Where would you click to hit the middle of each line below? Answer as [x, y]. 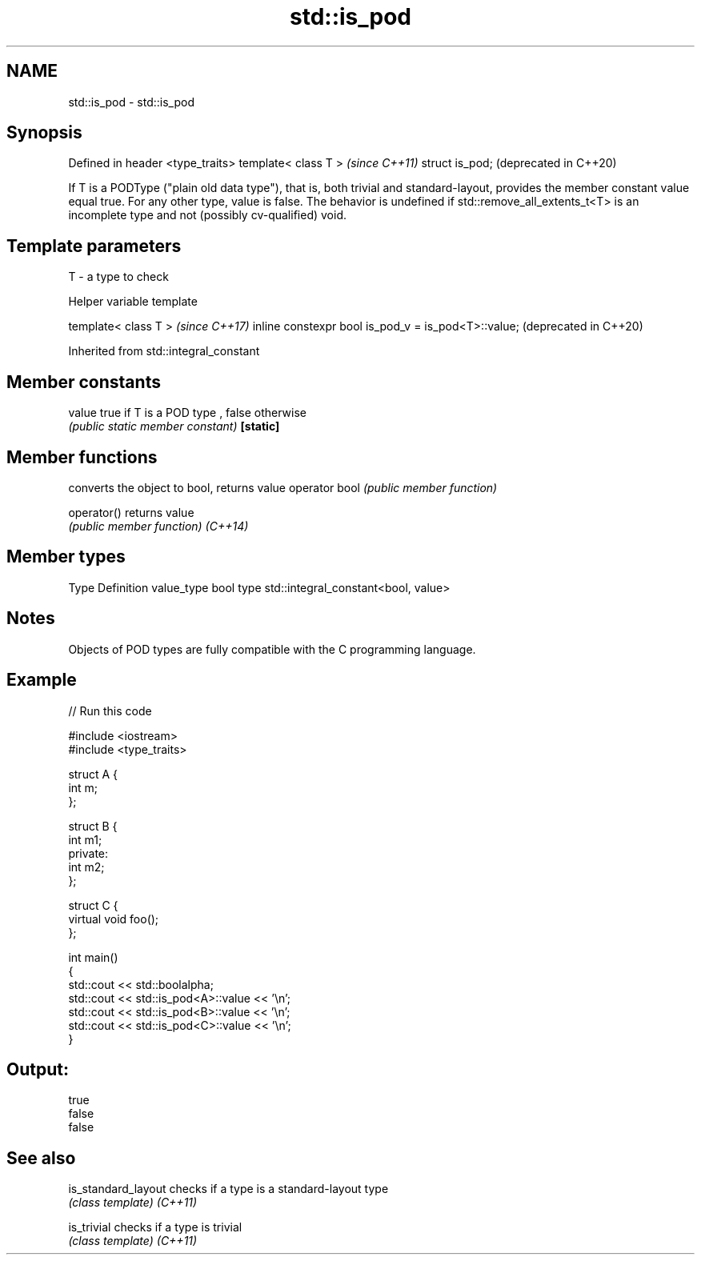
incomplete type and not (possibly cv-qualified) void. [207, 215]
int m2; [86, 867]
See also [41, 1158]
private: [88, 853]
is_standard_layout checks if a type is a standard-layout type [228, 1189]
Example [42, 680]
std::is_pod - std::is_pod [131, 102]
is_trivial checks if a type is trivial [155, 1227]
